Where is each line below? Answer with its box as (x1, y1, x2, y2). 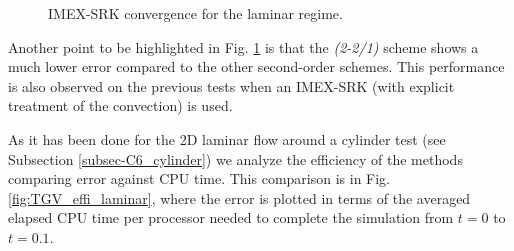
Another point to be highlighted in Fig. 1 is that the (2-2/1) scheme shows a (8, 36, 479, 57)
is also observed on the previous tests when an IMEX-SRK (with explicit (8, 75, 455, 96)
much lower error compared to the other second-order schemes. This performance (8, 56, 505, 77)
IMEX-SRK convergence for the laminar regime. (48, 3, 343, 23)
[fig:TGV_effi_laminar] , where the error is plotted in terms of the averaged (8, 187, 471, 208)
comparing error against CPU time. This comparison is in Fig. (8, 168, 391, 189)
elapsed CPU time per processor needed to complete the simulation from (8, 207, 454, 228)
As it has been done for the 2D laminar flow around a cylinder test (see (8, 128, 446, 149)
